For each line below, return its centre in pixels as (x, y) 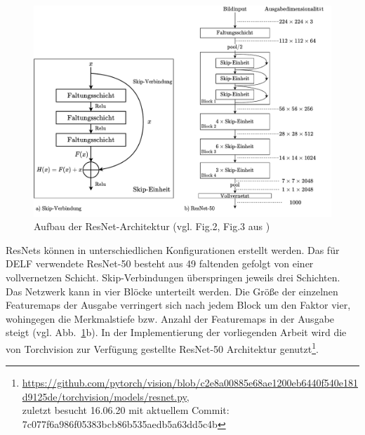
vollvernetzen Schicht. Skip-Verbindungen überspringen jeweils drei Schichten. (173, 277)
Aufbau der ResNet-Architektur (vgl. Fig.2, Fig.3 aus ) (152, 226)
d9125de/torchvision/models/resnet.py (104, 396)
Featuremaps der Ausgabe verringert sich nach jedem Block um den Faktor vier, (178, 305)
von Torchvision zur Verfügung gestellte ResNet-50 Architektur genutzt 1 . (162, 347)
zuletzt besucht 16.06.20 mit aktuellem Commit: (126, 410)
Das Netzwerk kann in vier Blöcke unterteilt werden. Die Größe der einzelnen (172, 291)
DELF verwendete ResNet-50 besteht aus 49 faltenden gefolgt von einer (160, 263)
